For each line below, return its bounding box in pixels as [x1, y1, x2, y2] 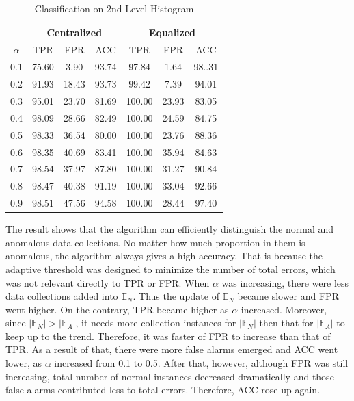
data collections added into [5, 289, 118, 303]
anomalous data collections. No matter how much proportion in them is [5, 235, 305, 249]
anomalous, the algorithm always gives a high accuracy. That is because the [5, 248, 323, 263]
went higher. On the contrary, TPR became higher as [5, 302, 229, 316]
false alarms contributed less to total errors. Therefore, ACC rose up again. [5, 383, 321, 397]
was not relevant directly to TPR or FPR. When [5, 275, 210, 289]
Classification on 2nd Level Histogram [34, 1, 194, 15]
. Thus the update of [133, 289, 219, 303]
